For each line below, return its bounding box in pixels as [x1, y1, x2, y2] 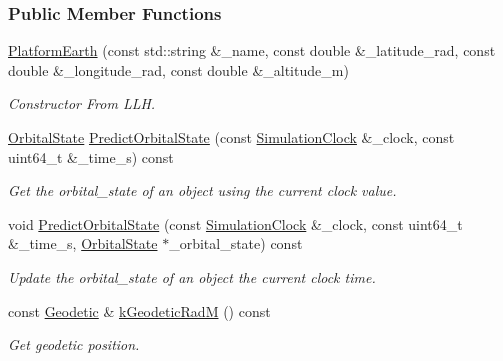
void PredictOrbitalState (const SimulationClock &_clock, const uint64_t [8, 213, 463, 234]
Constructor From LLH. [8, 93, 156, 114]
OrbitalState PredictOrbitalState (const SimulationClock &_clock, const [8, 127, 455, 147]
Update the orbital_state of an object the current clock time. [8, 266, 376, 287]
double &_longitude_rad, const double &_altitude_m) [8, 59, 349, 80]
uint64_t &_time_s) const [8, 146, 174, 167]
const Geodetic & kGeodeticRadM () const [8, 300, 271, 321]
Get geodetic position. [8, 334, 140, 355]
